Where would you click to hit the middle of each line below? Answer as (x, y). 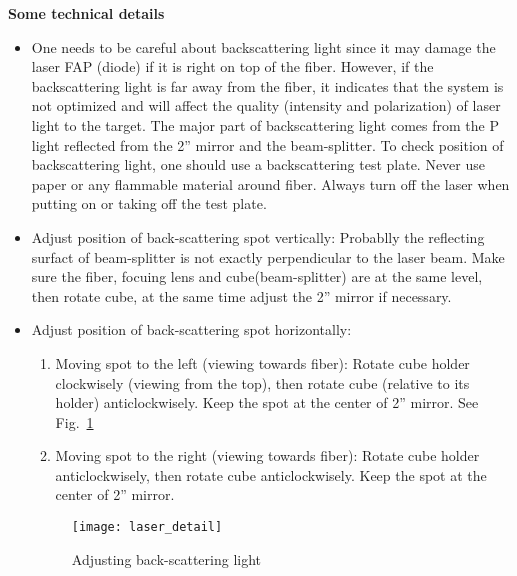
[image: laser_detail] (147, 527)
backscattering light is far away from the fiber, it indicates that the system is (267, 85)
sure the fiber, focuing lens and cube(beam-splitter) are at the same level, (257, 276)
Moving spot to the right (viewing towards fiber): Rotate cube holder (267, 455)
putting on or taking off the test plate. (149, 203)
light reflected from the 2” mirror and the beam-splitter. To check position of (267, 144)
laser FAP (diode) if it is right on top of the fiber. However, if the (232, 66)
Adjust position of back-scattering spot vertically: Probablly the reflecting (258, 236)
